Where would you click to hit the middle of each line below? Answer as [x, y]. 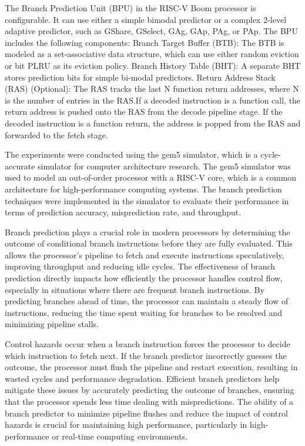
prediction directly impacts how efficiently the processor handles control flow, [144, 278]
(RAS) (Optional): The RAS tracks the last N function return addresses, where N [152, 89]
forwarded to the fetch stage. [56, 134]
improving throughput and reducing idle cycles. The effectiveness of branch [140, 266]
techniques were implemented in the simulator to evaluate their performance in [147, 200]
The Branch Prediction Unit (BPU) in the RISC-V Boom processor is [130, 8]
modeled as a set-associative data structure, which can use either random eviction [152, 54]
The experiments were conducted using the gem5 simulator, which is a [131, 154]
